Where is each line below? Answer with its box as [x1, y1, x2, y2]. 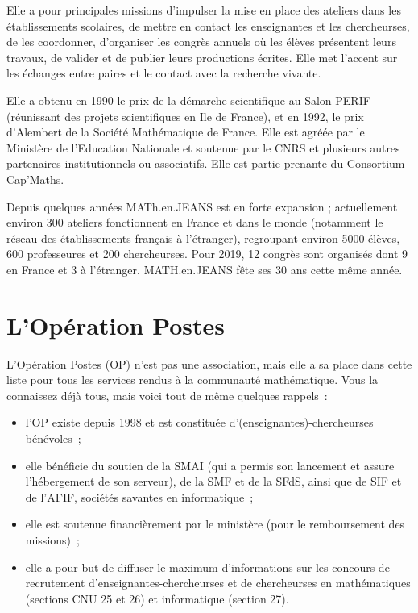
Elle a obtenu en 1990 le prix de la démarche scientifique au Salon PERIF [6, 91, 370, 108]
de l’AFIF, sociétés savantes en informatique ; [25, 488, 254, 505]
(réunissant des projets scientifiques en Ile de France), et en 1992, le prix [6, 107, 364, 124]
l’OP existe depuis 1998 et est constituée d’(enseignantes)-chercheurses [25, 414, 374, 431]
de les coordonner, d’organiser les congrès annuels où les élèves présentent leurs [6, 33, 396, 50]
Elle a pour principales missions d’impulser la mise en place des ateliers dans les [6, 2, 401, 18]
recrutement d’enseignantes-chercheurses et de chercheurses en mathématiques [25, 574, 411, 591]
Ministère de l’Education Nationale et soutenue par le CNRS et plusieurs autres [6, 139, 400, 156]
